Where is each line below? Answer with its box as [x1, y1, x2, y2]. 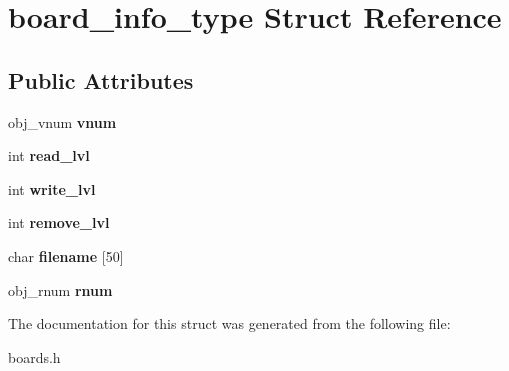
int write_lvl [8, 178, 96, 199]
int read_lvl [8, 145, 90, 166]
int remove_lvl [8, 212, 110, 233]
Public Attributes [8, 64, 194, 95]
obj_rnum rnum [8, 279, 113, 300]
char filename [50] [8, 245, 124, 266]
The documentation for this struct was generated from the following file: [8, 313, 451, 334]
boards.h [8, 346, 61, 367]
